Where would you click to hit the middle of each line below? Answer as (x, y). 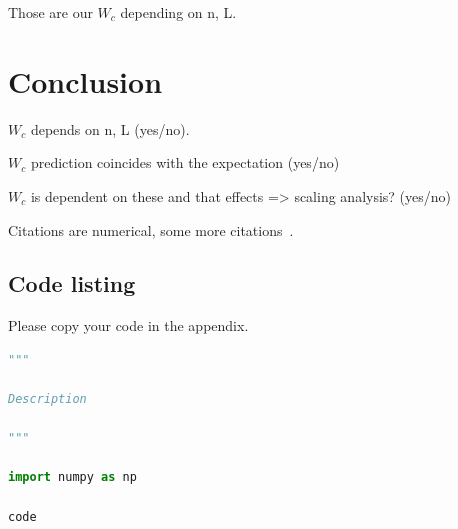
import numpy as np (72, 477)
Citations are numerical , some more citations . (151, 229)
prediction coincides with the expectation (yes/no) (185, 162)
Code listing (72, 283)
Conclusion (85, 80)
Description (47, 399)
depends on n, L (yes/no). (110, 128)
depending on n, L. (178, 12)
